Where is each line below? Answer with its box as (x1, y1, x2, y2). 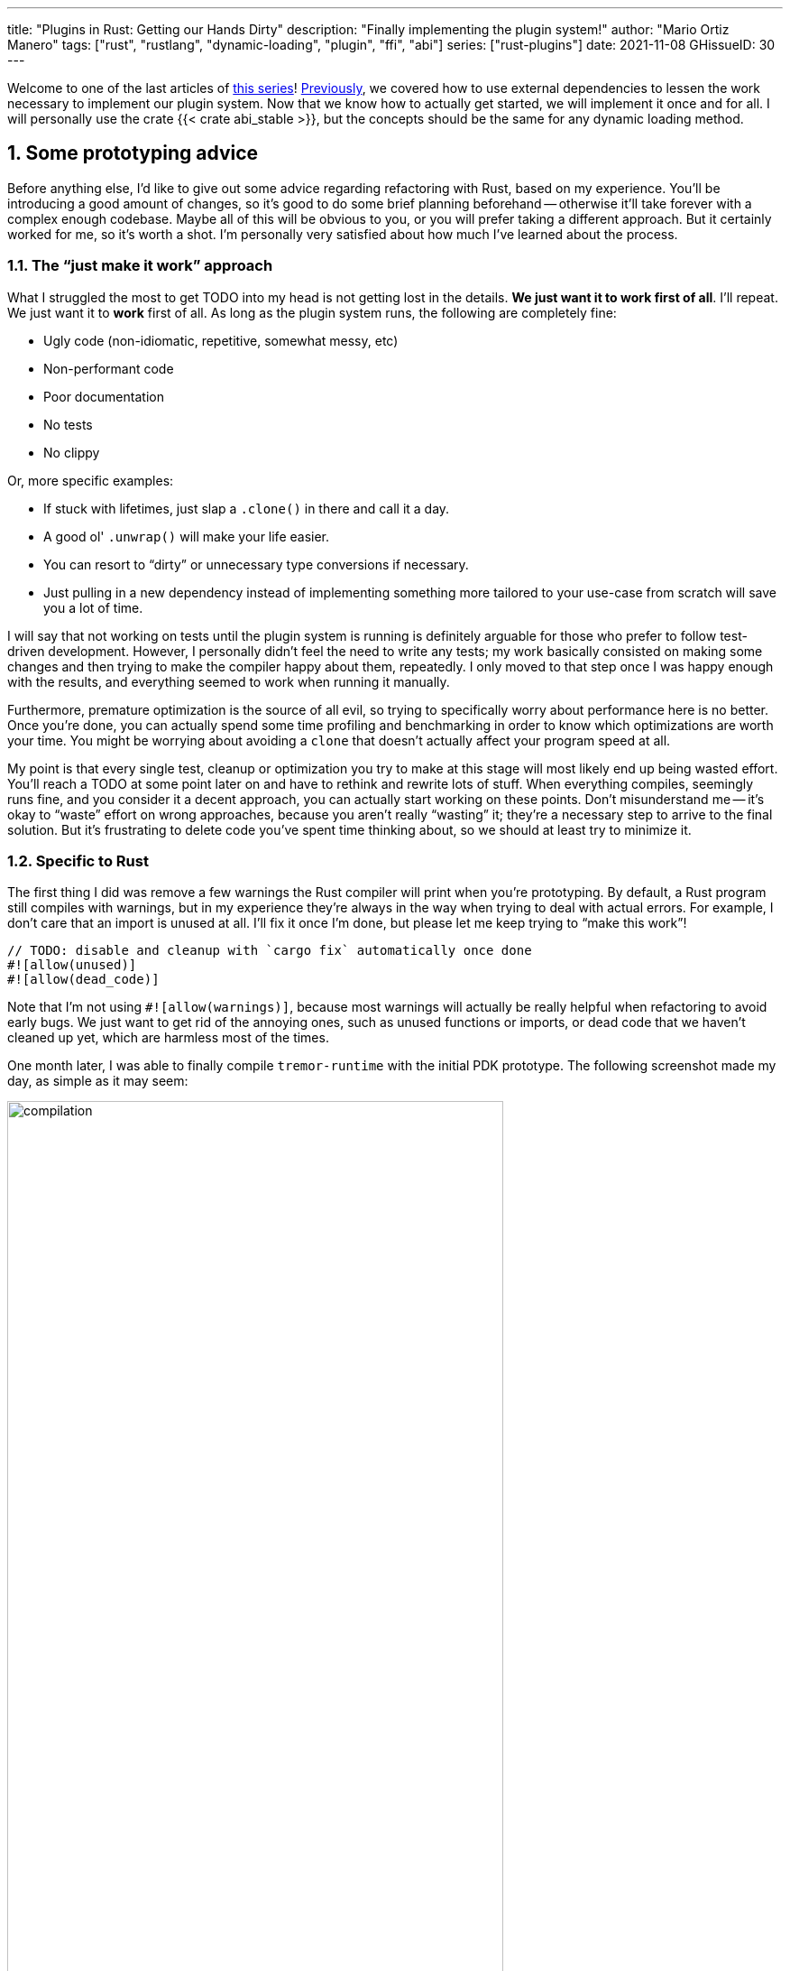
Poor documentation (43, 388, 164, 404)
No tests (43, 416, 93, 432)
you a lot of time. (43, 599, 143, 615)
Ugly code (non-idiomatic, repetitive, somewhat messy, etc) (43, 332, 399, 348)
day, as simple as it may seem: (7, 1073, 188, 1089)
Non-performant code (43, 360, 174, 376)
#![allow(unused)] (7, 958, 137, 973)
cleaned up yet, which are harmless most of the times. (7, 1030, 329, 1046)
